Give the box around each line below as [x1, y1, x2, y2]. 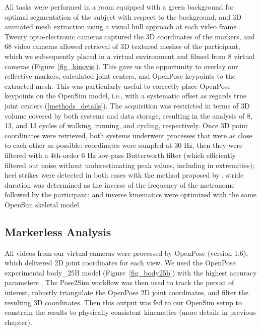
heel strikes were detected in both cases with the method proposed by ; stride [5, 170, 244, 180]
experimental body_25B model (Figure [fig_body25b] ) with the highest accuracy [5, 267, 257, 278]
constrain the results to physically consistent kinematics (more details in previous [5, 307, 256, 317]
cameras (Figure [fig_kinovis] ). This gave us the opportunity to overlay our [5, 61, 238, 71]
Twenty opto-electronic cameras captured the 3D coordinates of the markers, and [5, 31, 255, 41]
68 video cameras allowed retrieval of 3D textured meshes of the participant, [5, 41, 240, 51]
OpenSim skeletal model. [5, 199, 81, 209]
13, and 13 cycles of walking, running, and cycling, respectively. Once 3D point [5, 120, 248, 131]
